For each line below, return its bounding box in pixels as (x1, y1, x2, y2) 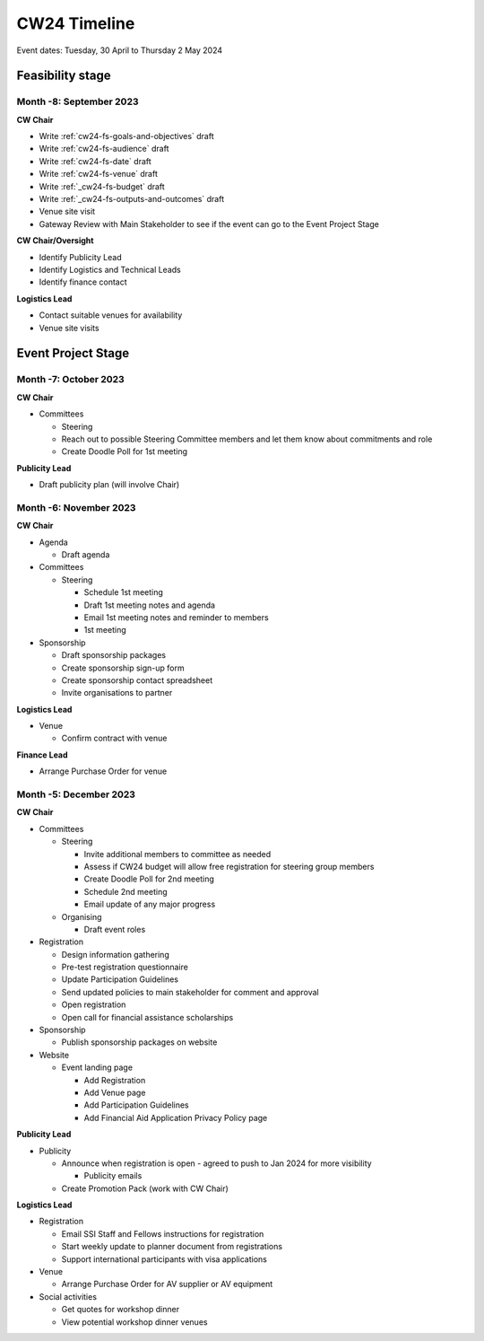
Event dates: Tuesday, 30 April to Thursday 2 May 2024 (16, 45, 223, 56)
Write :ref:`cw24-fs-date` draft (39, 155, 151, 166)
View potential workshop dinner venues (61, 1316, 208, 1328)
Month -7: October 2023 (16, 373, 125, 386)
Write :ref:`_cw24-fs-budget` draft (39, 180, 165, 192)
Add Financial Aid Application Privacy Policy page (83, 1112, 268, 1123)
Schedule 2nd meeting (83, 886, 168, 897)
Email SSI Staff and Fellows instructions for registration (61, 1228, 264, 1239)
